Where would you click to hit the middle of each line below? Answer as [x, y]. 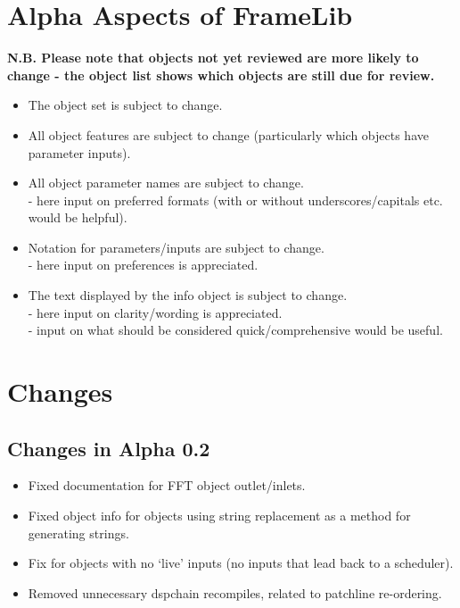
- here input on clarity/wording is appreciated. [155, 312]
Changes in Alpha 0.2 [109, 448]
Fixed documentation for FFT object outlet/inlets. [167, 485]
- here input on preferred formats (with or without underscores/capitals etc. [235, 200]
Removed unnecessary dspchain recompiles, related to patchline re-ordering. [235, 592]
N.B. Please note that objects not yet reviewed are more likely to [213, 58]
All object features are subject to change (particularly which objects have [228, 134]
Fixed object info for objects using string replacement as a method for [219, 516]
